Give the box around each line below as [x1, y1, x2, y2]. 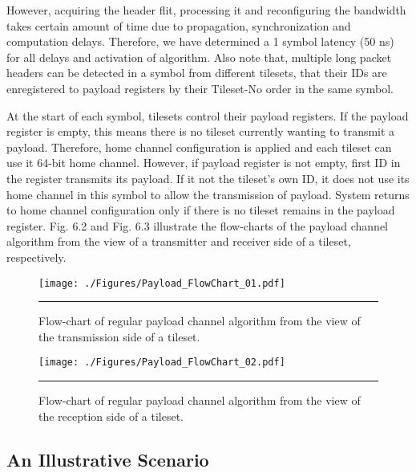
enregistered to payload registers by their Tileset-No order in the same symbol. [6, 80, 394, 96]
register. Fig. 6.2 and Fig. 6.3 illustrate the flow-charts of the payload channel [6, 217, 389, 234]
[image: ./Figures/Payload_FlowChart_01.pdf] [38, 277, 285, 289]
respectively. [6, 248, 67, 265]
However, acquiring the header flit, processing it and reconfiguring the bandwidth [6, 2, 406, 18]
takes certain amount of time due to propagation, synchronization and [6, 17, 351, 34]
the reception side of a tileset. [38, 407, 184, 424]
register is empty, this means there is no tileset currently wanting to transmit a [6, 123, 395, 140]
